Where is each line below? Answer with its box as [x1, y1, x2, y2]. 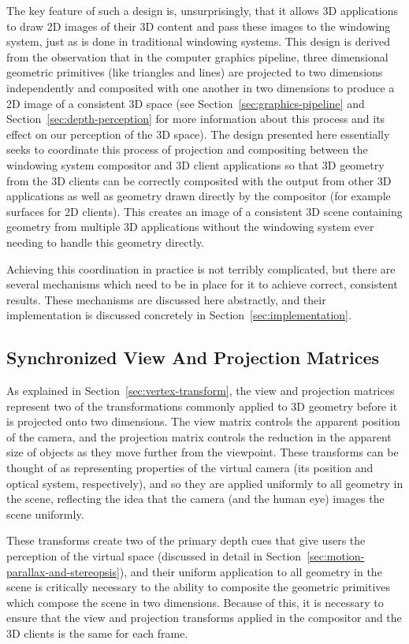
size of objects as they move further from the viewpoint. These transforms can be [6, 444, 399, 460]
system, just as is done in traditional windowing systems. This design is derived [6, 33, 391, 50]
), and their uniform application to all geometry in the [119, 563, 382, 579]
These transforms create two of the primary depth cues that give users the [6, 532, 366, 549]
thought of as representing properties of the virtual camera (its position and [6, 460, 374, 476]
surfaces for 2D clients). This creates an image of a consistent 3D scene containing [6, 203, 403, 219]
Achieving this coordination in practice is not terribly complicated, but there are [6, 260, 396, 277]
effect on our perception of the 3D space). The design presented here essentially [6, 125, 390, 142]
